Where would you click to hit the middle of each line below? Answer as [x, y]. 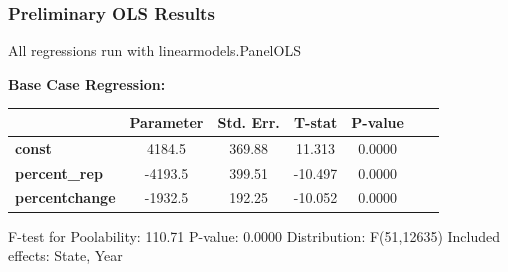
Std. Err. [248, 121]
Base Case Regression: [87, 83]
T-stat [315, 121]
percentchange [65, 197]
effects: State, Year [65, 255]
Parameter [166, 121]
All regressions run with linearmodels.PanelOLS [154, 50]
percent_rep [59, 172]
